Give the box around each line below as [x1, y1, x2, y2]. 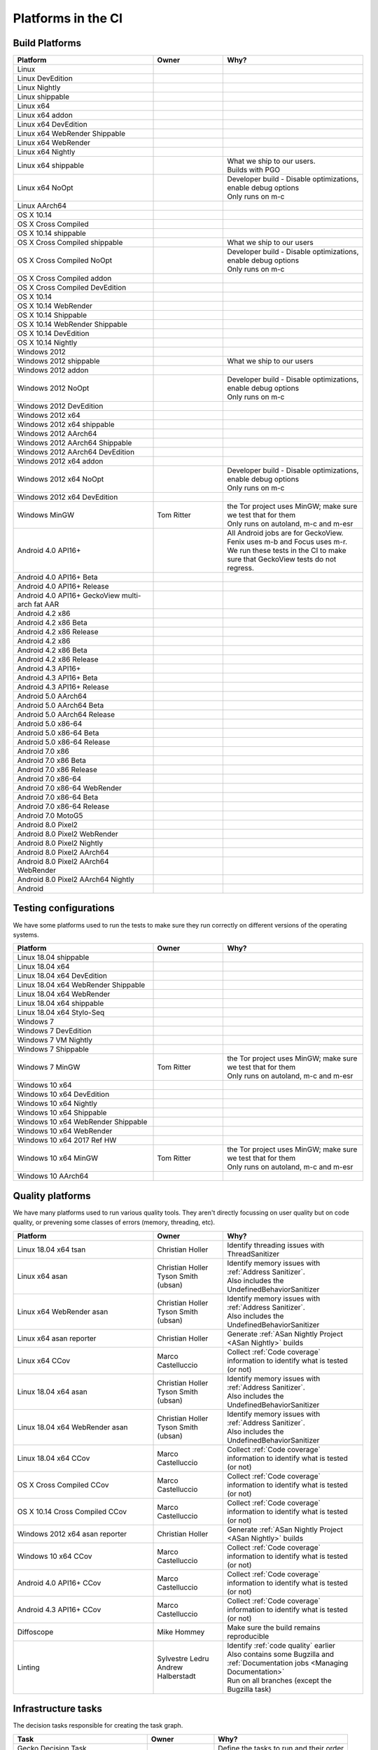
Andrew [157, 1662, 183, 1672]
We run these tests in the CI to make [227, 546, 346, 556]
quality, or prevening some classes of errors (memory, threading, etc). [13, 1218, 216, 1226]
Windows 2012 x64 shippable [17, 420, 115, 430]
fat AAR [34, 599, 59, 609]
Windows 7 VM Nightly [17, 1035, 92, 1045]
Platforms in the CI [13, 10, 122, 26]
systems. [13, 930, 39, 939]
